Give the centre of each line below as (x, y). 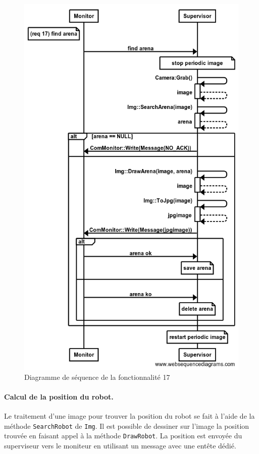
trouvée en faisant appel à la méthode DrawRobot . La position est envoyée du (123, 436)
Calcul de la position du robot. (59, 396)
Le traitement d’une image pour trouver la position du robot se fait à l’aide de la (129, 416)
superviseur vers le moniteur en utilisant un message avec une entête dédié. (120, 445)
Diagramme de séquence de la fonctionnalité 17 (97, 377)
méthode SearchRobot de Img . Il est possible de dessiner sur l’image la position (127, 425)
